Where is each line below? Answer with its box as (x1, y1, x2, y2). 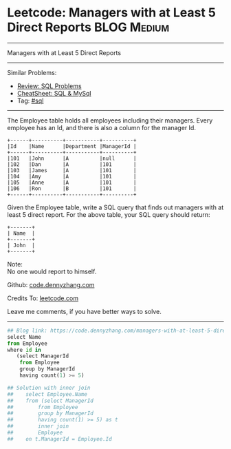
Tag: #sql (16, 96, 44, 105)
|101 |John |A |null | (7, 155, 137, 162)
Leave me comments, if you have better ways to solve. (7, 307, 162, 315)
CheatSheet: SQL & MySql (16, 89, 91, 97)
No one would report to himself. (7, 267, 97, 275)
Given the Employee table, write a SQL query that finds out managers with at (7, 203, 224, 211)
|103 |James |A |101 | (7, 167, 137, 174)
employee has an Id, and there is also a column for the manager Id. (7, 123, 196, 132)
